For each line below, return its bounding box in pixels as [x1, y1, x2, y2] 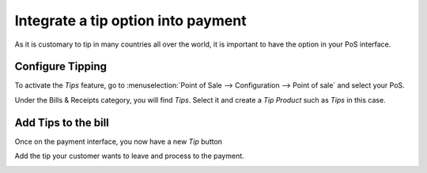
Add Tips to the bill [14, 115, 110, 130]
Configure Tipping [14, 60, 107, 73]
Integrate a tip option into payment [14, 12, 247, 29]
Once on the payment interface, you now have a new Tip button [14, 137, 223, 146]
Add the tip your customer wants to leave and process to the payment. [14, 151, 244, 161]
